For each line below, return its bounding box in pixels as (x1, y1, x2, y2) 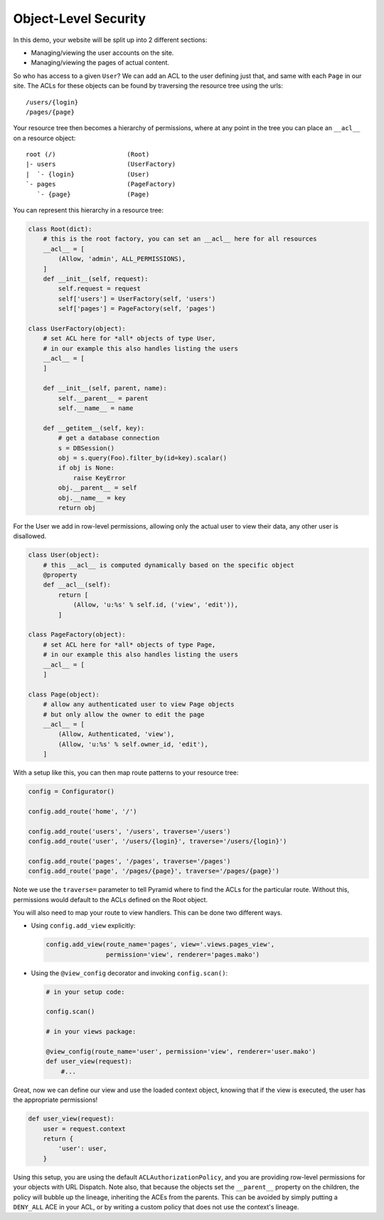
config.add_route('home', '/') (28, 807, 138, 815)
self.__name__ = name (58, 404, 134, 413)
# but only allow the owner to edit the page (43, 710, 205, 718)
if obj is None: (58, 464, 115, 472)
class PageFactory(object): (28, 630, 126, 639)
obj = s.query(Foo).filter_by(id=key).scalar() (58, 454, 228, 462)
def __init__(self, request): (43, 275, 149, 282)
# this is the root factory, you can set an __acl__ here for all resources (43, 235, 317, 243)
